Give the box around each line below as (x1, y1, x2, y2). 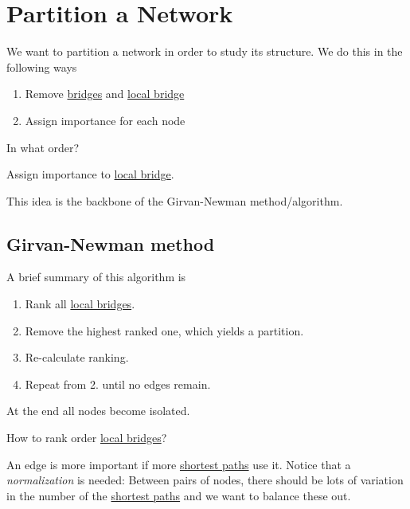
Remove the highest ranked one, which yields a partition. (25, 322, 304, 339)
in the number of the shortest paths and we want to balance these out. (6, 487, 351, 503)
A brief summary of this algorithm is (6, 268, 186, 285)
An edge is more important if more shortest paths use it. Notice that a (6, 456, 351, 472)
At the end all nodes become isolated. (6, 402, 190, 419)
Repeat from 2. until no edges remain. (25, 375, 211, 392)
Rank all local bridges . (25, 296, 135, 312)
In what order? (6, 139, 80, 155)
